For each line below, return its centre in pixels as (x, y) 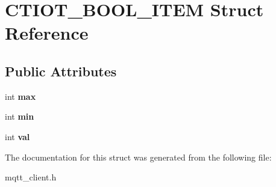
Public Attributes (61, 71)
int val (17, 136)
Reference (47, 33)
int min (20, 116)
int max (20, 96)
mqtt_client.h (31, 177)
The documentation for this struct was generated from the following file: (138, 157)
